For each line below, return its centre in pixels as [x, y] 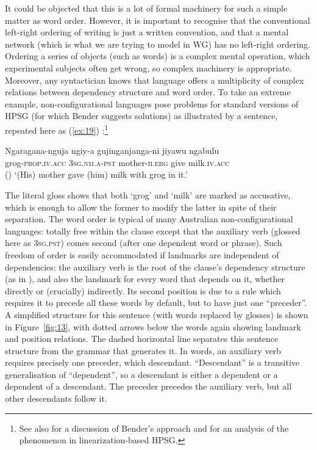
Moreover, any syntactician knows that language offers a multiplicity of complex [155, 80]
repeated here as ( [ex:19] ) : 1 [57, 129]
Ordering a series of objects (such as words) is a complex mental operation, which [158, 56]
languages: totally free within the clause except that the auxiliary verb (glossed [153, 230]
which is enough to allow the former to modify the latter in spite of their [141, 207]
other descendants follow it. [56, 398]
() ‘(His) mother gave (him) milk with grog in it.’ [96, 174]
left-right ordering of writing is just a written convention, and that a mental [147, 32]
